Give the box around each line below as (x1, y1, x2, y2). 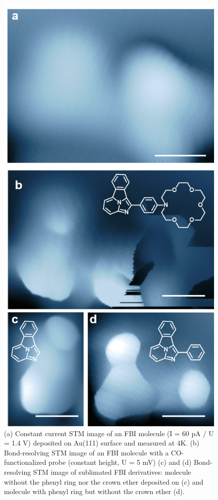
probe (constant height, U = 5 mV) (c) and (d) (48, 457, 192, 467)
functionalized (4, 457, 47, 467)
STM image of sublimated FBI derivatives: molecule (33, 466, 191, 477)
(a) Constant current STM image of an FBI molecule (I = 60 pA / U (4, 428, 214, 438)
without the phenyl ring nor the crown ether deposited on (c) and (4, 476, 204, 487)
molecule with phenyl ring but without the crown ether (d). (4, 486, 185, 497)
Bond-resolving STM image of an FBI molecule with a (4, 447, 169, 457)
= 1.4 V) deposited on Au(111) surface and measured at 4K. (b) (4, 438, 200, 448)
